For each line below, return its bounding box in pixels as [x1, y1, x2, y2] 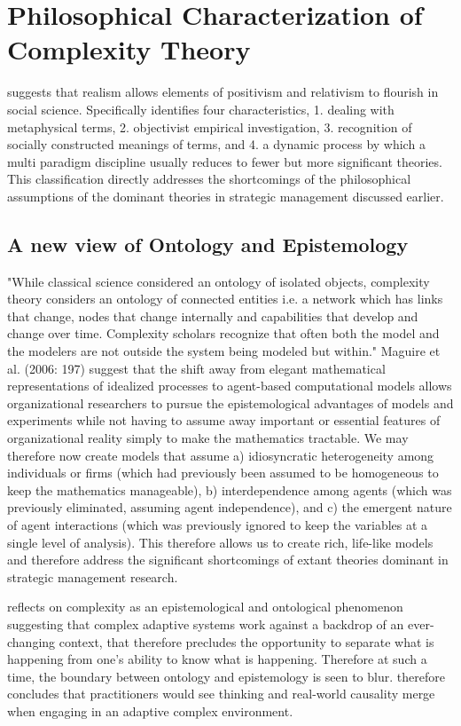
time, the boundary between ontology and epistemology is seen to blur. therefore [7, 667, 445, 685]
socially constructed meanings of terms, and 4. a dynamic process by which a [7, 135, 426, 154]
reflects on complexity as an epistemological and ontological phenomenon [7, 597, 403, 616]
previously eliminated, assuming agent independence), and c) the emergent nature [7, 498, 452, 517]
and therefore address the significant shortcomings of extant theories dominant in [7, 550, 449, 569]
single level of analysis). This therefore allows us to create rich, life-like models [7, 533, 434, 551]
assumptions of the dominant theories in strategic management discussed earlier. [7, 186, 444, 205]
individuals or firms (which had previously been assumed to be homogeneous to [7, 463, 439, 482]
